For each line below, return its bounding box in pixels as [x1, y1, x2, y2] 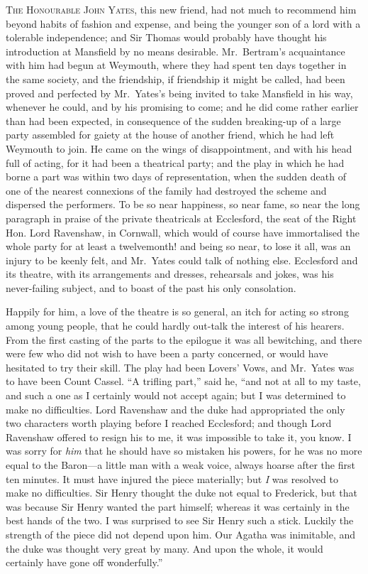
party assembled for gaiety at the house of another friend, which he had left [6, 127, 335, 142]
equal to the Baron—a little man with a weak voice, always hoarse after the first [6, 457, 355, 472]
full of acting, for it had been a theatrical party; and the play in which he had [6, 155, 345, 170]
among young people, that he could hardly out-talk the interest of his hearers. [6, 318, 345, 333]
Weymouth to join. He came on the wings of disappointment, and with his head [6, 141, 352, 156]
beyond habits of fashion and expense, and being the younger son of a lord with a [6, 16, 361, 31]
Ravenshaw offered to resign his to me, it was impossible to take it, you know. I [6, 429, 352, 444]
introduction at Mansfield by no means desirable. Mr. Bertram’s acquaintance [6, 43, 345, 58]
